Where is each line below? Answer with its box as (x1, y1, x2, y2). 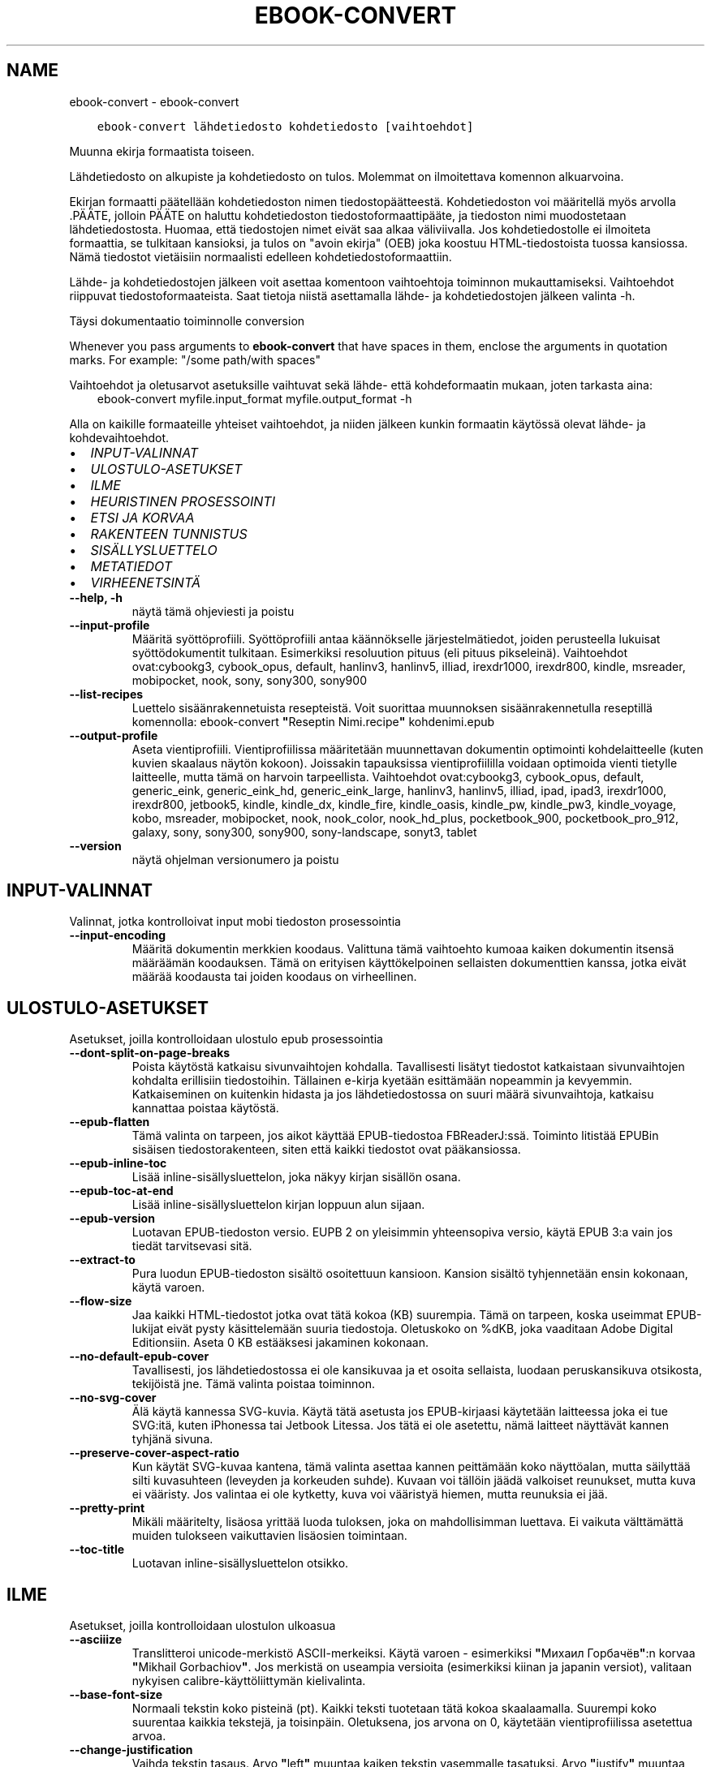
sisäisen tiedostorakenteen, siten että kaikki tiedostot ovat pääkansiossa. (131, 1142, 521, 1157)
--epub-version (69, 1211, 155, 1226)
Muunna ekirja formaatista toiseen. (69, 144, 255, 158)
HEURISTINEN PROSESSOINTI (90, 492, 275, 509)
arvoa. (131, 1729, 166, 1743)
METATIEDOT (90, 557, 173, 574)
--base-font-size (69, 1687, 163, 1702)
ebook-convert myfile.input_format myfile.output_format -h (97, 391, 412, 406)
